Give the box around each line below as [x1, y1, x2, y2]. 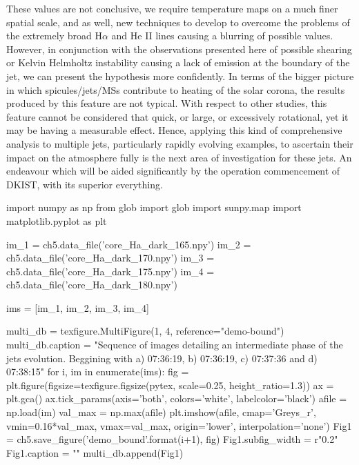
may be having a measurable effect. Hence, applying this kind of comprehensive [6, 123, 342, 137]
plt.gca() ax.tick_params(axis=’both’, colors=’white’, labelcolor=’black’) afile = [6, 391, 347, 406]
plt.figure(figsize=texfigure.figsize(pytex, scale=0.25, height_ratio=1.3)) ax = [6, 377, 334, 392]
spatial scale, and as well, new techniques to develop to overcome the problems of [6, 14, 350, 29]
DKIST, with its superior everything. [6, 177, 163, 191]
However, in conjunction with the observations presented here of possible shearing [6, 41, 352, 56]
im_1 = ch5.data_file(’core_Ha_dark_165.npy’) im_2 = [6, 237, 251, 251]
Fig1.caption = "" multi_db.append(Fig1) [6, 445, 184, 459]
